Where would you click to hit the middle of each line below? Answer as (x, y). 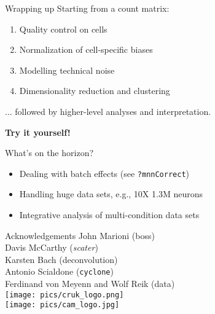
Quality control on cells (63, 29)
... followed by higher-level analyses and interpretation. (108, 111)
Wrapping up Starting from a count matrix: (87, 8)
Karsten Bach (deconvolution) (61, 259)
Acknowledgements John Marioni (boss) (80, 235)
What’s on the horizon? (49, 153)
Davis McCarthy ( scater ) (52, 247)
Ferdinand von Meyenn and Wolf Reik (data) (90, 284)
